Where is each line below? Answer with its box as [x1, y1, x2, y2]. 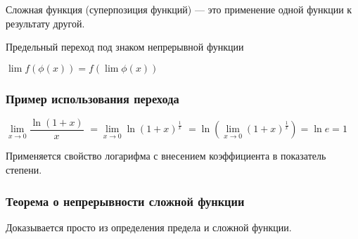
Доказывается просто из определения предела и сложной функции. [6, 219, 292, 234]
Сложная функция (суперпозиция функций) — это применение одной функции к [6, 2, 352, 16]
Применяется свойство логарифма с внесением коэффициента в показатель [6, 148, 326, 163]
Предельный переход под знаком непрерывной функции [6, 39, 244, 54]
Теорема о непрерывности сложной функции [6, 192, 245, 209]
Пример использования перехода [6, 89, 179, 107]
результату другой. [6, 15, 85, 30]
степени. [6, 162, 42, 177]
